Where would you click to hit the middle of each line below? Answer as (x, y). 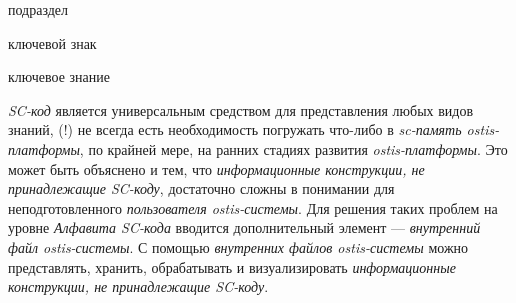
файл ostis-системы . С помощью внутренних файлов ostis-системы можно (238, 246)
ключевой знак (52, 42)
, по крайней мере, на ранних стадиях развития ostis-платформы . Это (293, 148)
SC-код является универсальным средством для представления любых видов (241, 109)
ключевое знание (59, 76)
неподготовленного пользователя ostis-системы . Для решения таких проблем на (253, 207)
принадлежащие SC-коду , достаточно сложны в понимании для (201, 188)
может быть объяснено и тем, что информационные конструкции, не (216, 168)
